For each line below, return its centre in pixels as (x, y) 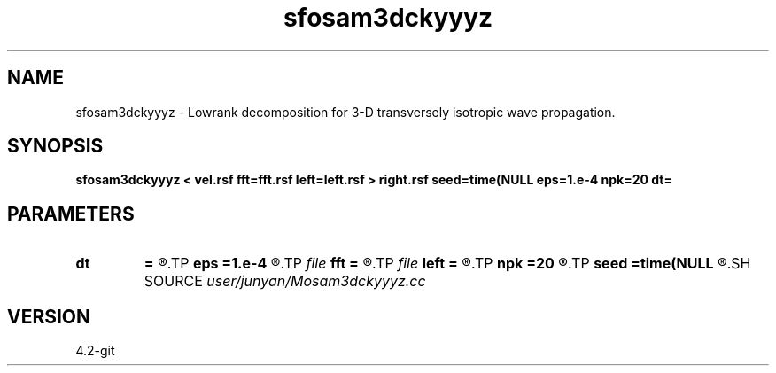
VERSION (49, 316)
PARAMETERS (71, 214)
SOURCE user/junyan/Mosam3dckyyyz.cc (285, 281)
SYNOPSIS (55, 146)
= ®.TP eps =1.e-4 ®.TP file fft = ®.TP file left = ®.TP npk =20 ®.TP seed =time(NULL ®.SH (447, 264)
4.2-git (95, 351)
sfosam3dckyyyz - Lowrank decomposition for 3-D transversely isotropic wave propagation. (345, 112)
